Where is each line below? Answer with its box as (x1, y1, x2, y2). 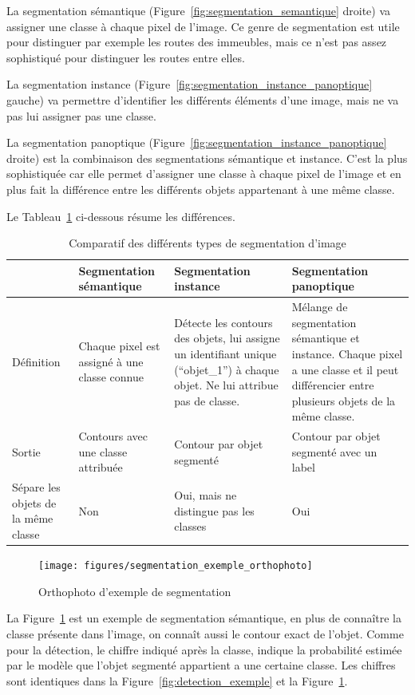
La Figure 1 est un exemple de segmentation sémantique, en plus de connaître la (6, 610, 402, 626)
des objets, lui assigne (174, 330, 280, 346)
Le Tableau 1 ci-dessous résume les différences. (6, 207, 235, 224)
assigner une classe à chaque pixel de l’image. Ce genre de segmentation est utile (6, 18, 400, 34)
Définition (12, 353, 61, 369)
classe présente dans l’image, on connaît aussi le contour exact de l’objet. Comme (6, 625, 404, 642)
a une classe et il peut (291, 361, 399, 377)
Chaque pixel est (78, 338, 160, 354)
